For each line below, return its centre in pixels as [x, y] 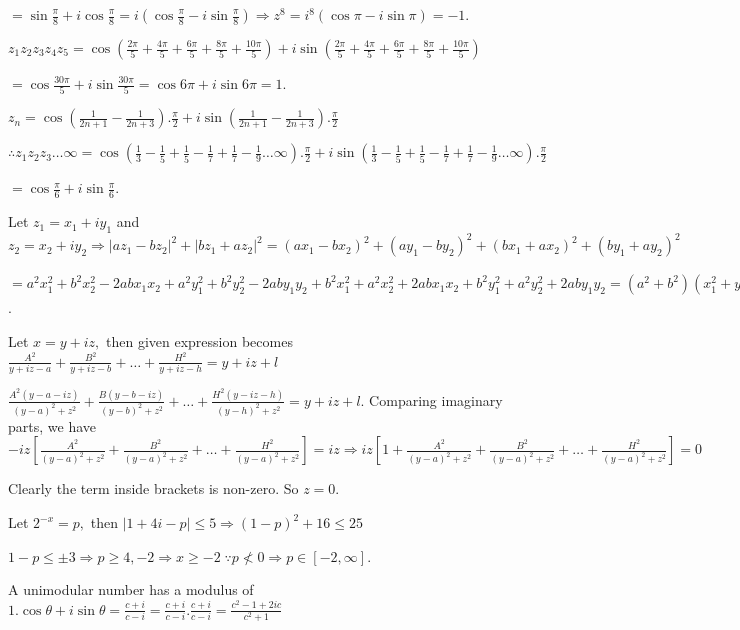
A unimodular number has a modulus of [131, 589]
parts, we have [52, 425]
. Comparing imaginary [431, 399]
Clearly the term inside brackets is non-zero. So [153, 488]
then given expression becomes [199, 341]
